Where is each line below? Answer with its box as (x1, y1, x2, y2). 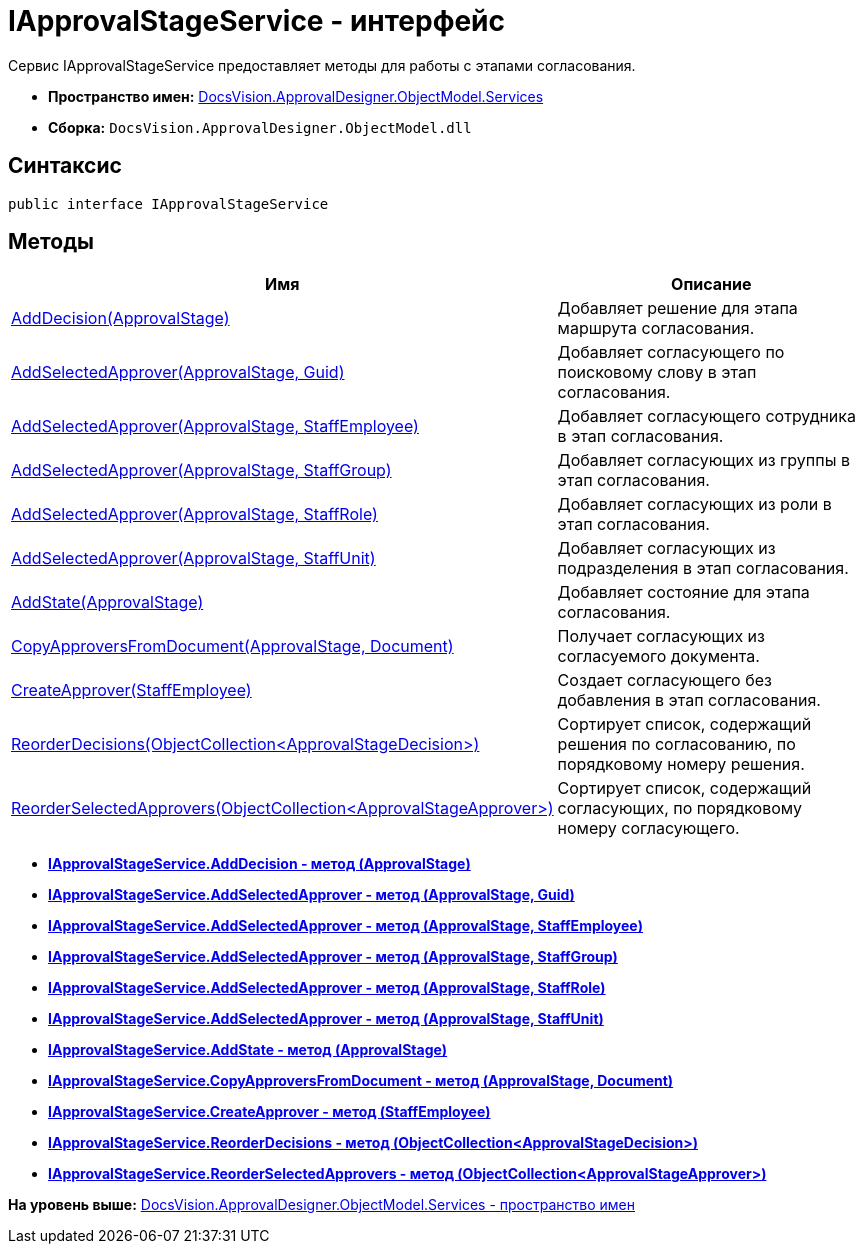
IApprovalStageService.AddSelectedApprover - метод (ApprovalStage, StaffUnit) (48, 1010, 604, 1028)
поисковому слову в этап (557, 362, 757, 383)
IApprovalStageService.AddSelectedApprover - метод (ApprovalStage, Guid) (48, 886, 575, 904)
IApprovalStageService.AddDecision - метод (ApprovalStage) (48, 855, 471, 873)
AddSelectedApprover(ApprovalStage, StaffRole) (11, 504, 378, 525)
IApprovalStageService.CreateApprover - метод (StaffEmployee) (48, 1103, 491, 1121)
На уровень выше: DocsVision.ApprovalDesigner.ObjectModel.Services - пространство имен (8, 1196, 635, 1214)
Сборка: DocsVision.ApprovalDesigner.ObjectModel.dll (48, 118, 472, 136)
